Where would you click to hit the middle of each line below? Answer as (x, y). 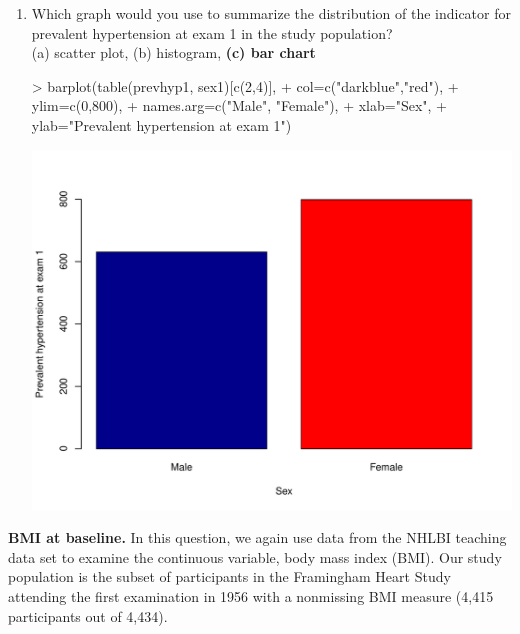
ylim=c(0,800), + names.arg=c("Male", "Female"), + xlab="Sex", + (239, 105)
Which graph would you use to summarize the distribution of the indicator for (271, 13)
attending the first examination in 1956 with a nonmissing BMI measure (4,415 (251, 596)
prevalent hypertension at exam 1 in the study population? (212, 32)
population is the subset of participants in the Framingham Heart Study (229, 576)
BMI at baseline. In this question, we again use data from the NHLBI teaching (257, 537)
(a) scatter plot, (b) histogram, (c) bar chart (173, 52)
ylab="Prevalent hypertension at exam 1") (161, 124)
